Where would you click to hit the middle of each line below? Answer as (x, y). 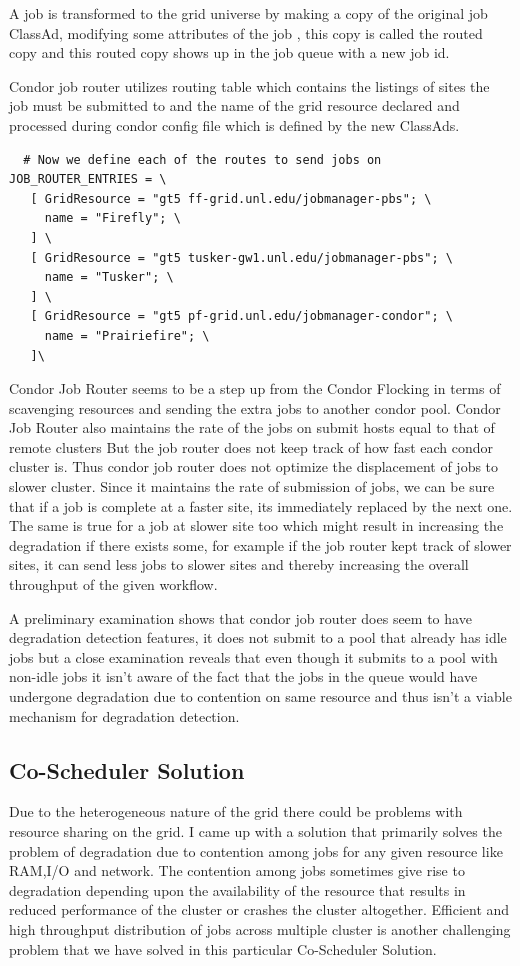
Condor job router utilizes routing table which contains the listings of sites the (249, 85)
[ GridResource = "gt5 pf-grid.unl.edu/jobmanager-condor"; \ (241, 316)
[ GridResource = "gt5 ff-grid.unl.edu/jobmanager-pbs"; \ (231, 198)
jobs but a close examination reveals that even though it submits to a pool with (253, 656)
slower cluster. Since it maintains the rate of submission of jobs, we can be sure (252, 486)
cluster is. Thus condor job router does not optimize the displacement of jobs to (254, 466)
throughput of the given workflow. (113, 584)
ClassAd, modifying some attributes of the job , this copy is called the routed (246, 32)
